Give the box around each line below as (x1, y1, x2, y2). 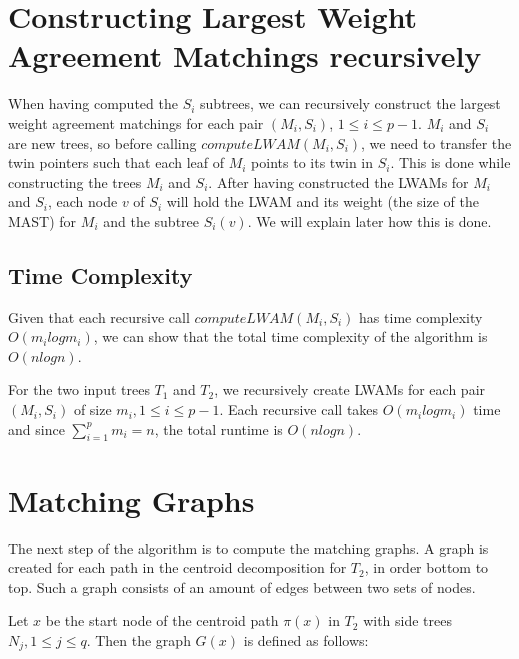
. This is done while (390, 152, 511, 173)
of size (73, 399, 112, 420)
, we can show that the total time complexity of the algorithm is (93, 326, 488, 347)
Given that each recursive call (8, 306, 190, 327)
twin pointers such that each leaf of (8, 152, 225, 173)
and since (8, 418, 65, 439)
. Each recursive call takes (219, 399, 379, 420)
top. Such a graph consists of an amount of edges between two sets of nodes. (8, 576, 476, 597)
